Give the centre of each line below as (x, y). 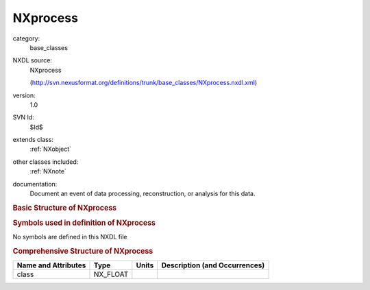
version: (24, 95)
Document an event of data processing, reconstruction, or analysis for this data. (143, 194)
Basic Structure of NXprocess (65, 208)
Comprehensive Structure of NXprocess (83, 252)
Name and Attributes (51, 265)
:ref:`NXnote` (48, 171)
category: (26, 38)
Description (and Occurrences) (213, 265)
